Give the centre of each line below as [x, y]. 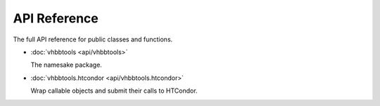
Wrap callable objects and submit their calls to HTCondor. [114, 91]
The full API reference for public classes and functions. [93, 39]
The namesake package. [66, 65]
